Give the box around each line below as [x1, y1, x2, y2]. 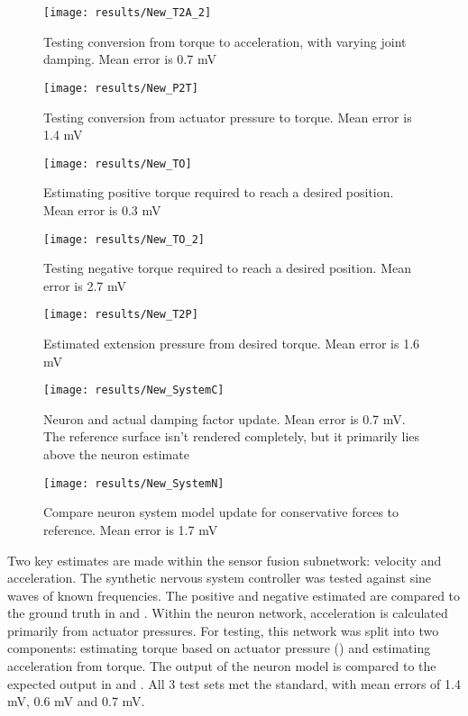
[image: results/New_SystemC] [43, 384, 225, 397]
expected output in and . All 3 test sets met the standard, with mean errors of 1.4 [7, 674, 461, 693]
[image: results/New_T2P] [43, 308, 198, 322]
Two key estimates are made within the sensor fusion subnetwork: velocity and [7, 550, 442, 569]
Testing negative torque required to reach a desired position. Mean [43, 258, 411, 277]
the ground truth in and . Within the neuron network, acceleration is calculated [7, 603, 448, 622]
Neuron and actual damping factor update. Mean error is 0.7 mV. [43, 409, 406, 428]
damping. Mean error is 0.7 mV [43, 50, 216, 68]
